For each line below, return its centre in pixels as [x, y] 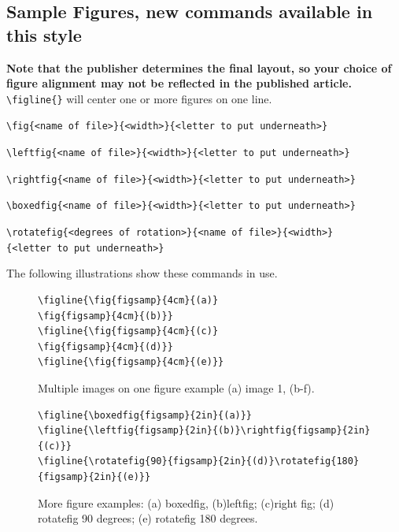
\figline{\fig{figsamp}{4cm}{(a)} [128, 300]
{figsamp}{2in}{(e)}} [94, 476]
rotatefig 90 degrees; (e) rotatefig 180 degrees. [148, 518]
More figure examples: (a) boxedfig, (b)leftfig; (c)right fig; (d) [186, 502]
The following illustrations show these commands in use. [142, 273]
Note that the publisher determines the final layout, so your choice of [199, 67]
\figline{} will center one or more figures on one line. [139, 98]
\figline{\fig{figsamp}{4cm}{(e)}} [131, 362]
